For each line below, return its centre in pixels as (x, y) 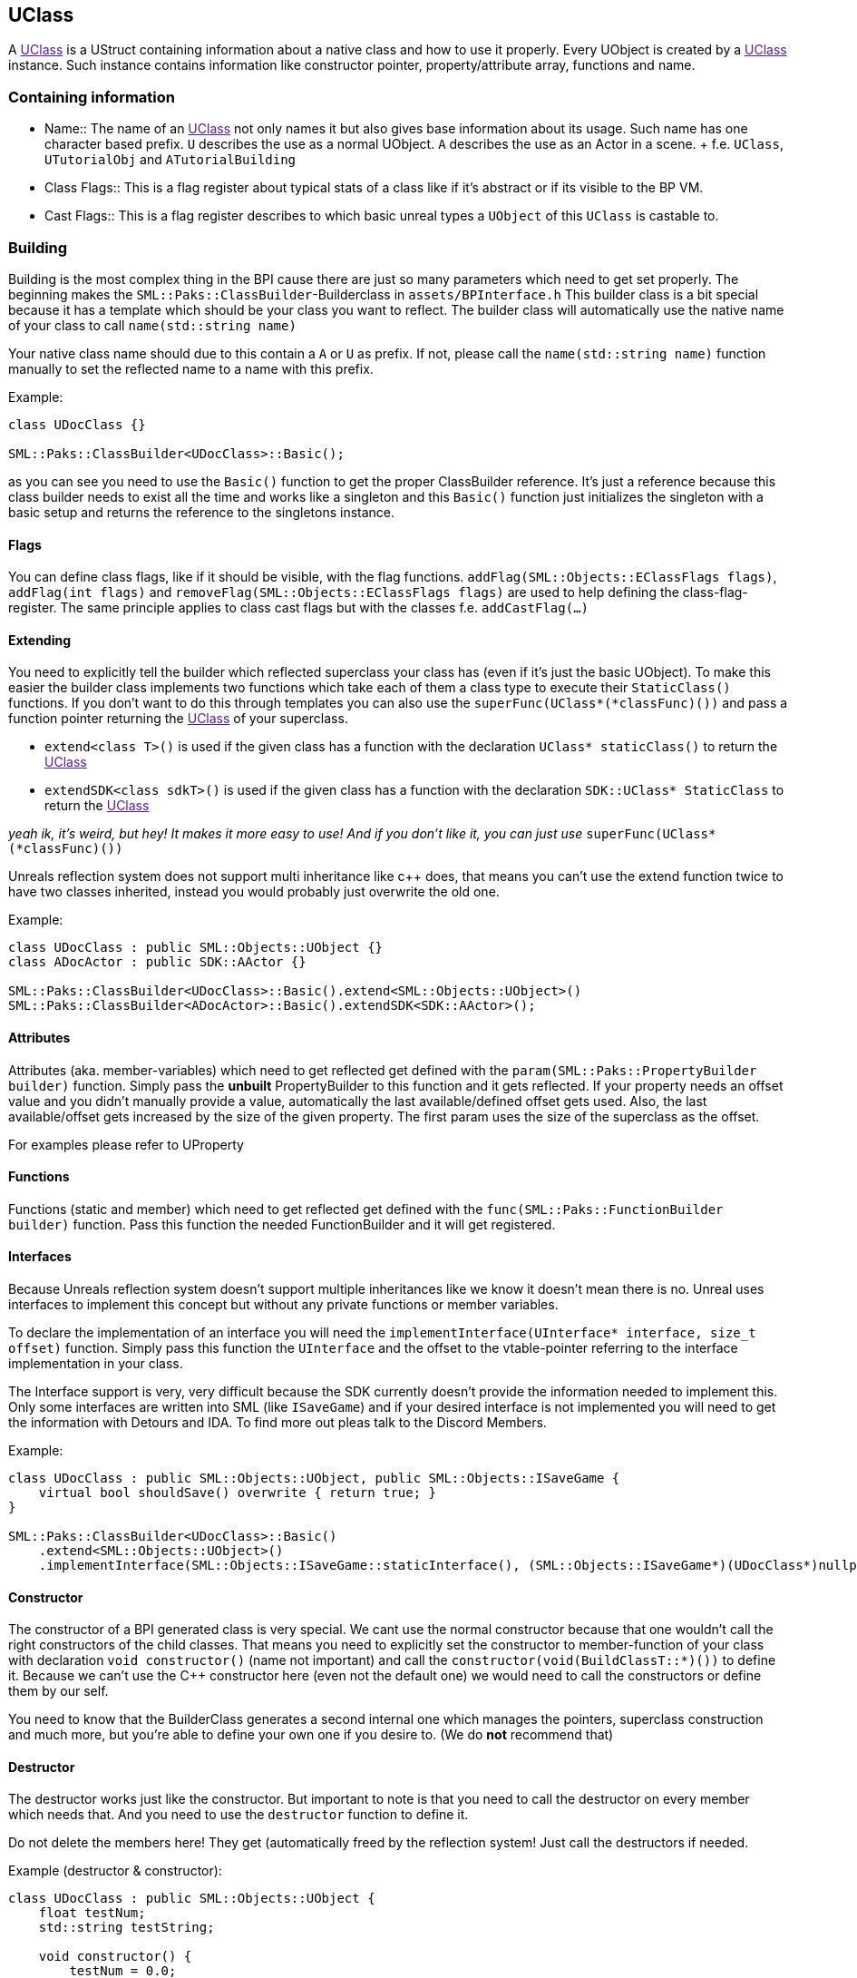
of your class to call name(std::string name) (152, 325)
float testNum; (92, 1913)
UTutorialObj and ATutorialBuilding (170, 160)
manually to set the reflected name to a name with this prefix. (191, 368)
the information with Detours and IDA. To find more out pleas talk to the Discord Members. (278, 1423)
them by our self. (58, 1691)
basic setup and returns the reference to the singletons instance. (202, 512)
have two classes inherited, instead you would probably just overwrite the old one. (254, 892)
